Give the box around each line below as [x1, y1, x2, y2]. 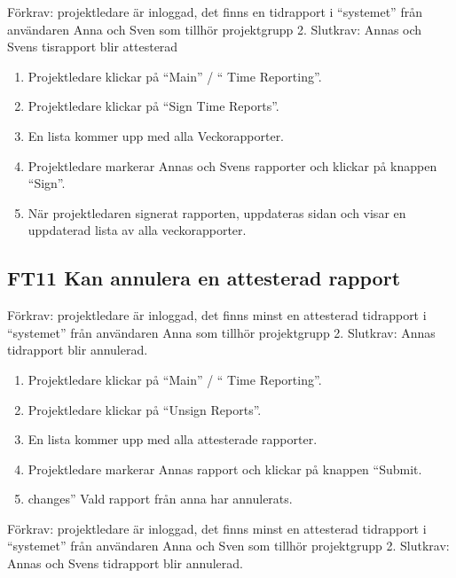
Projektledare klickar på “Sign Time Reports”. [28, 97, 279, 115]
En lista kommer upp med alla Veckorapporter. [28, 126, 285, 144]
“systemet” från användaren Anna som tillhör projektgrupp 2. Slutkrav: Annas [7, 323, 436, 341]
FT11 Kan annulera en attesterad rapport [7, 264, 401, 292]
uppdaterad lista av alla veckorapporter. [28, 221, 247, 239]
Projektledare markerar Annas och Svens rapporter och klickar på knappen [28, 156, 437, 175]
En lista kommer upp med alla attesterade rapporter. [28, 430, 318, 449]
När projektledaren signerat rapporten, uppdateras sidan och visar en [28, 203, 406, 222]
